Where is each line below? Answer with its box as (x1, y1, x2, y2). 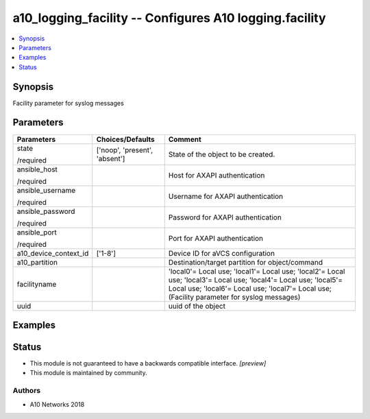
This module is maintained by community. (29, 369, 147, 377)
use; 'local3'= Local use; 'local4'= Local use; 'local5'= (168, 275, 343, 285)
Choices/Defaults (96, 134, 155, 144)
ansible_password (16, 206, 75, 216)
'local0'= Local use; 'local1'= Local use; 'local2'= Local (168, 266, 345, 276)
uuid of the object (168, 301, 226, 311)
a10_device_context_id (16, 248, 89, 258)
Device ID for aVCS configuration (168, 248, 275, 258)
